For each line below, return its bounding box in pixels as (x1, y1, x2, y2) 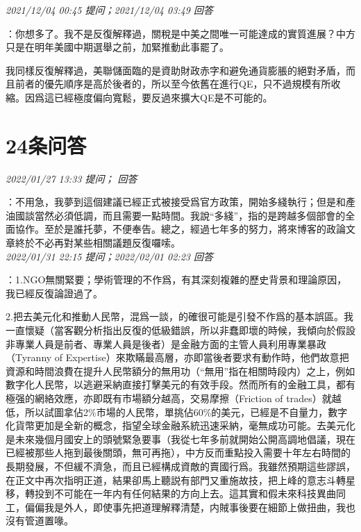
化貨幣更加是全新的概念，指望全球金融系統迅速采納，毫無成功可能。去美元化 (6, 418, 355, 433)
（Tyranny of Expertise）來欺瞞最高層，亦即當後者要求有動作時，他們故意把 (6, 350, 349, 365)
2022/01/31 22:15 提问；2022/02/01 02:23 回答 (6, 249, 213, 263)
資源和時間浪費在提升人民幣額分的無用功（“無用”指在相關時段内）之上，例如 (6, 363, 355, 378)
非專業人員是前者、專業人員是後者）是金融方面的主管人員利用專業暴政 (6, 336, 326, 351)
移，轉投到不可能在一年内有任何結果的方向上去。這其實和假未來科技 (6, 486, 317, 501)
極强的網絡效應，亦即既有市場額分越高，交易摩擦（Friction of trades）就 (6, 391, 332, 405)
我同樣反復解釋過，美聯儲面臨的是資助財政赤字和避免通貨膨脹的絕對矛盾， (6, 63, 346, 77)
